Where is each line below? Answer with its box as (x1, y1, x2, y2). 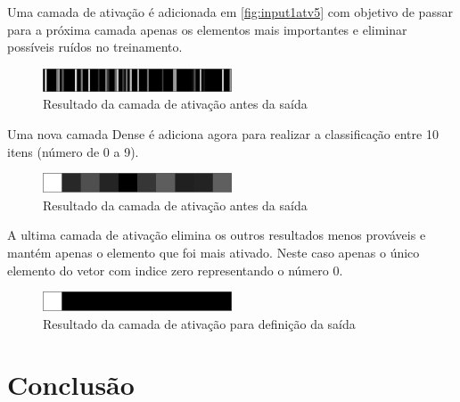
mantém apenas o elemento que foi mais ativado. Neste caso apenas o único (7, 242, 420, 261)
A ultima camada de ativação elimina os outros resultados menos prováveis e (7, 226, 426, 244)
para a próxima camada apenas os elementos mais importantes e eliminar (7, 20, 407, 38)
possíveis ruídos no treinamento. (7, 37, 183, 56)
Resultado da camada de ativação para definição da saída (43, 314, 356, 332)
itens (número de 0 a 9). (7, 142, 139, 160)
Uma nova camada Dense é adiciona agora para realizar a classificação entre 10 (7, 125, 439, 144)
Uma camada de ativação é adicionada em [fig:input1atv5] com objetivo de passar (7, 3, 453, 21)
